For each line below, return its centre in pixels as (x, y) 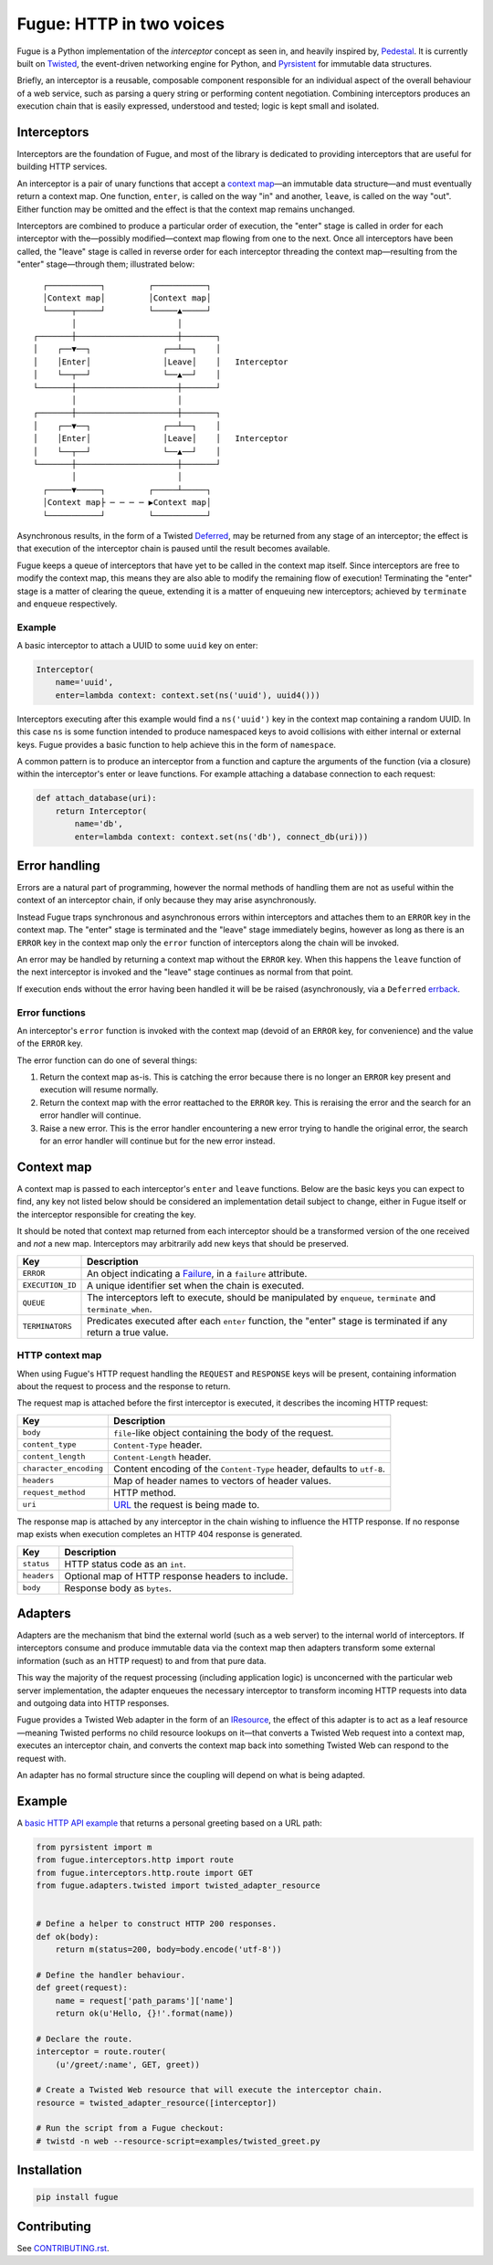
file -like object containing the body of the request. (224, 1432)
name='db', (99, 824)
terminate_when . (120, 1309)
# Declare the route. (84, 2038)
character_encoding (63, 1469)
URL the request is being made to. (187, 1504)
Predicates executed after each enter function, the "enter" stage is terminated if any (267, 1321)
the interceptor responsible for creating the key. (106, 1214)
